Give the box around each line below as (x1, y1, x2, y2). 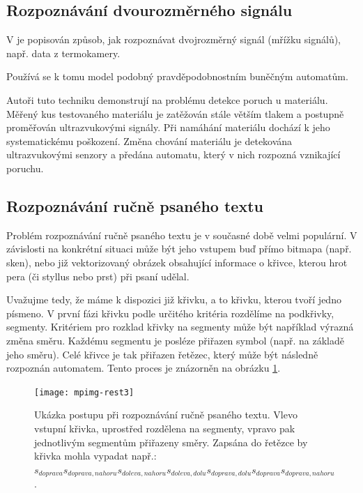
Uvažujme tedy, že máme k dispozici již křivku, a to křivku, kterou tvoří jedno (6, 292, 341, 307)
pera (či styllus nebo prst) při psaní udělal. (6, 268, 190, 283)
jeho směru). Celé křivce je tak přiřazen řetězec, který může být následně (6, 347, 318, 361)
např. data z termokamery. (6, 45, 121, 60)
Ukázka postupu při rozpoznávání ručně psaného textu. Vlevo (34, 407, 298, 422)
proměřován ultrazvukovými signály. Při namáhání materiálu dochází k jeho (6, 120, 330, 135)
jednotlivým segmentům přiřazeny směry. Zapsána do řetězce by (34, 434, 308, 449)
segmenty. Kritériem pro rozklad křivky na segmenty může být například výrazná (6, 319, 354, 334)
